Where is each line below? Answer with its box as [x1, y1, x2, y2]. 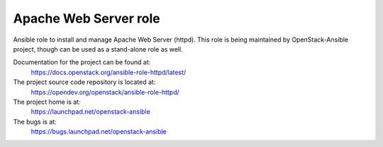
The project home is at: [13, 98, 81, 106]
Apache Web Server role [13, 11, 160, 26]
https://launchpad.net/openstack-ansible [30, 107, 150, 116]
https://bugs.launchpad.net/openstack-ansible [30, 127, 167, 136]
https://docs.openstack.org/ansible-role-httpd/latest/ [30, 68, 187, 76]
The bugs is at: [13, 117, 57, 126]
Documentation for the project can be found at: [13, 58, 151, 66]
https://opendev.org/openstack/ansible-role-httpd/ [30, 88, 180, 96]
